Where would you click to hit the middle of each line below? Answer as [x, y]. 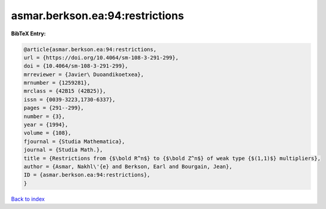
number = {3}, [44, 116]
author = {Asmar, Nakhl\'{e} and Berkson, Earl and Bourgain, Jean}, [128, 167]
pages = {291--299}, [54, 108]
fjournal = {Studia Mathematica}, [74, 141]
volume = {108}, [48, 133]
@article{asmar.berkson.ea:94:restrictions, [90, 49]
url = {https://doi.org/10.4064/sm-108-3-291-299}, [101, 57]
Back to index [28, 199]
